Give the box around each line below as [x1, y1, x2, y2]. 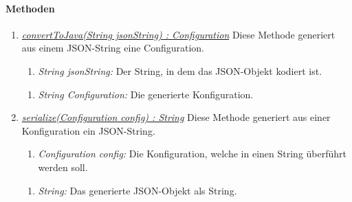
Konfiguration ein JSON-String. [21, 123, 155, 137]
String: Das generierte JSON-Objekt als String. [38, 183, 237, 197]
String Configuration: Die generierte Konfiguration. [38, 87, 254, 101]
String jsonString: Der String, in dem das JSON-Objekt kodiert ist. [38, 63, 322, 78]
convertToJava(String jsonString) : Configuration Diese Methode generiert [21, 27, 335, 41]
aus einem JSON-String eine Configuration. [21, 41, 205, 55]
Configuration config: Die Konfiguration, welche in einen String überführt [38, 146, 347, 161]
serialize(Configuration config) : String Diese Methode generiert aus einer [21, 110, 331, 124]
